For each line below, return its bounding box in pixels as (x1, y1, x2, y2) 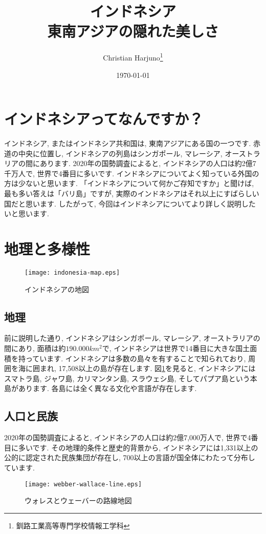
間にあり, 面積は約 (4, 343, 66, 354)
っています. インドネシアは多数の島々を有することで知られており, (25, 353, 246, 363)
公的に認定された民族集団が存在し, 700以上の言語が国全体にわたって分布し (4, 452, 255, 463)
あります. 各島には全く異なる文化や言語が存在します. (18, 383, 197, 394)
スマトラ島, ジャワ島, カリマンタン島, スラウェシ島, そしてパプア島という (4, 373, 250, 383)
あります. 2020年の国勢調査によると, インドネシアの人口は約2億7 (39, 158, 256, 169)
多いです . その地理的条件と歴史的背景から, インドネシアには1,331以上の (18, 442, 258, 453)
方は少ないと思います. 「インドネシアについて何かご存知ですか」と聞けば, (4, 178, 254, 189)
